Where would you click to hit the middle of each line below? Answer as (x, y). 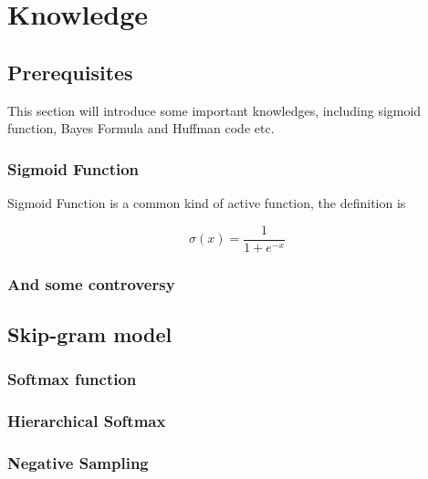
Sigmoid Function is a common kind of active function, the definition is (207, 202)
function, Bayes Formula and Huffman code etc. (141, 128)
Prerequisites (70, 72)
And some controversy (91, 283)
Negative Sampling (78, 462)
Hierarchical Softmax (87, 421)
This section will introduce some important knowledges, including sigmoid (214, 110)
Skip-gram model (90, 333)
